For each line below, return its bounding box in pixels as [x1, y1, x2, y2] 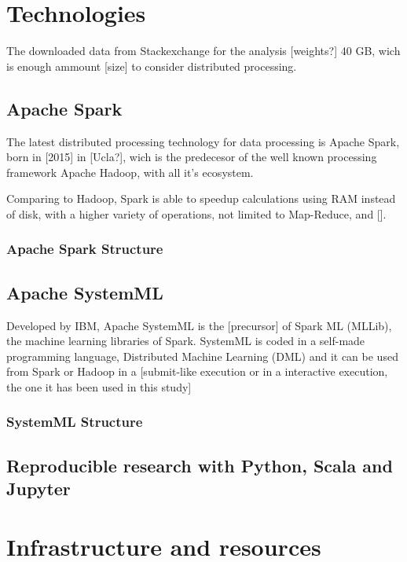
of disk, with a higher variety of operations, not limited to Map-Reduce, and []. [6, 205, 387, 222]
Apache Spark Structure [6, 239, 163, 259]
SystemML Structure [6, 412, 143, 432]
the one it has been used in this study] [6, 378, 192, 395]
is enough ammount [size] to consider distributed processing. [6, 57, 297, 74]
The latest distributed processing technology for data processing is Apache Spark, [6, 133, 400, 149]
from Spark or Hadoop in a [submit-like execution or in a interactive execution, [6, 363, 388, 380]
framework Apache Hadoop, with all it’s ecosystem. [6, 163, 254, 180]
